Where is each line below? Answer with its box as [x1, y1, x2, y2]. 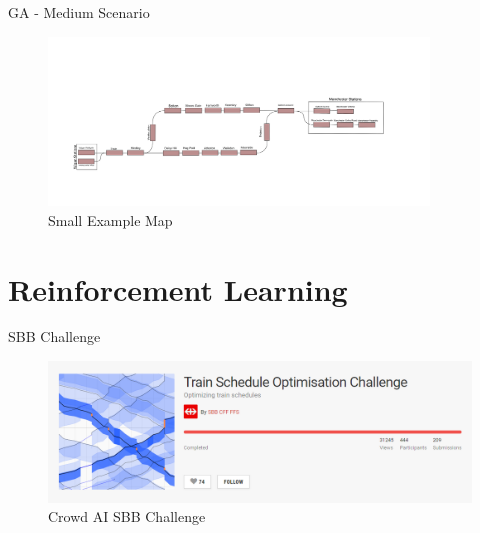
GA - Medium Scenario [8, 2, 150, 22]
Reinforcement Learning [8, 268, 348, 309]
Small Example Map [48, 209, 173, 230]
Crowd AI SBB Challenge [48, 506, 206, 527]
